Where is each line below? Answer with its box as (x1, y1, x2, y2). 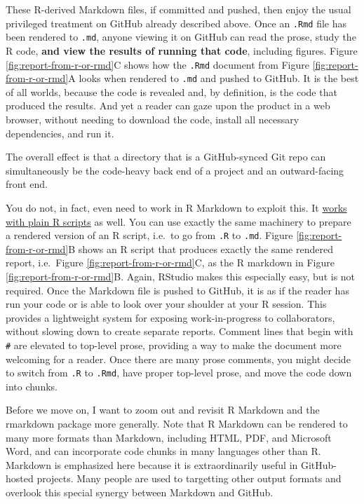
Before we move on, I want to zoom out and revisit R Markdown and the (6, 402, 320, 417)
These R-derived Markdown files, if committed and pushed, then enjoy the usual (6, 2, 351, 16)
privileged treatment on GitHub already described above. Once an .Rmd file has (6, 15, 347, 30)
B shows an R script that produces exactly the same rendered (68, 241, 333, 256)
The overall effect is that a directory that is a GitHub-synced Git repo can (6, 149, 326, 164)
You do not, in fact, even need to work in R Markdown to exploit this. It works (6, 200, 347, 214)
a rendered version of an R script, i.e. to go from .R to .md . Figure (6, 228, 293, 243)
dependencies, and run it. (6, 125, 114, 140)
